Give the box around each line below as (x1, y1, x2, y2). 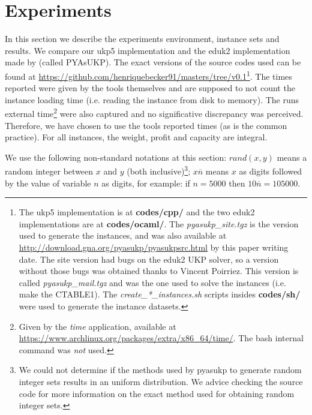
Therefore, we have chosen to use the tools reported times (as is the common (5, 119, 287, 131)
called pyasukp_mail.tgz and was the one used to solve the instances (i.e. (19, 276, 286, 288)
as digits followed (239, 165, 302, 178)
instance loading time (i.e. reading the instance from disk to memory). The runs (5, 93, 299, 106)
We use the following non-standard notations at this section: (5, 151, 227, 163)
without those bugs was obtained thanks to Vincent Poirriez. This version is (19, 264, 299, 277)
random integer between (5, 165, 94, 178)
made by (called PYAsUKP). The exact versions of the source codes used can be (5, 56, 301, 68)
